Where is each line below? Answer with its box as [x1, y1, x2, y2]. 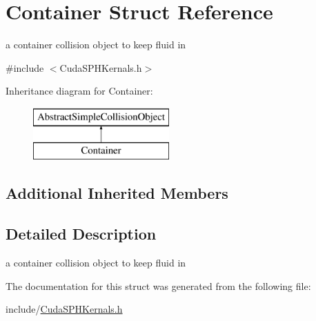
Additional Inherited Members [6, 182, 228, 204]
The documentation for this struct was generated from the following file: [6, 278, 311, 293]
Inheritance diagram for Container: [6, 84, 153, 98]
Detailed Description [6, 223, 157, 244]
